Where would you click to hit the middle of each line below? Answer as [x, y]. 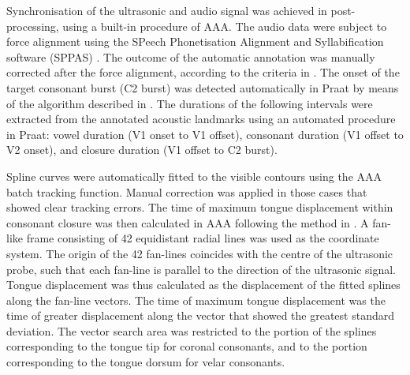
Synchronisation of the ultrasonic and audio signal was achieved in [167, 10]
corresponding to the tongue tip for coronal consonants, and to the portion [187, 346]
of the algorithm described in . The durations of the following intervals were [190, 103]
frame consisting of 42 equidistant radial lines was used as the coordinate [203, 238]
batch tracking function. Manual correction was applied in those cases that [187, 191]
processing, [33, 26]
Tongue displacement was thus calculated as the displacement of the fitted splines [203, 285]
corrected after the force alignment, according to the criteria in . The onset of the [203, 72]
